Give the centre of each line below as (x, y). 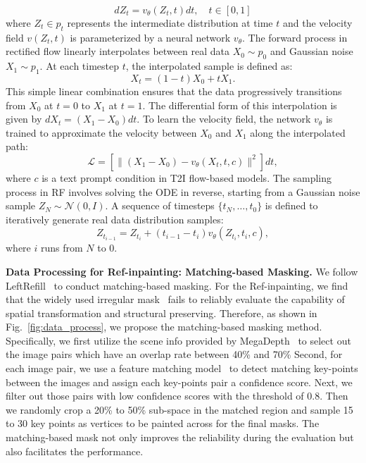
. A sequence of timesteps (160, 205)
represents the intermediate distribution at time (170, 23)
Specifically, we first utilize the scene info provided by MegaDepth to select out (178, 340)
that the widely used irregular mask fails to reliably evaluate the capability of (175, 299)
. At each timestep (80, 66)
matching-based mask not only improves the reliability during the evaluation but (180, 437)
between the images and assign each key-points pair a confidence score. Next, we (179, 382)
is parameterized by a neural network (150, 37)
